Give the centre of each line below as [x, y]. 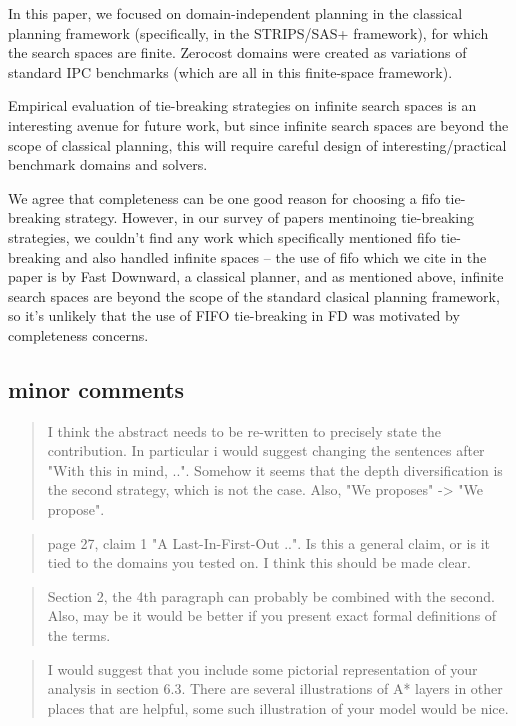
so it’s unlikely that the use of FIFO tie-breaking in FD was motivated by [234, 315]
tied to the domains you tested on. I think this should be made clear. [259, 562]
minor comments [96, 388]
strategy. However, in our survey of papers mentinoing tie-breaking [270, 217]
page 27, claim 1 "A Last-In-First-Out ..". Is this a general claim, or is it [268, 542]
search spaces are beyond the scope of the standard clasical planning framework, [254, 295]
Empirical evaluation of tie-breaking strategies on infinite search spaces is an [242, 105]
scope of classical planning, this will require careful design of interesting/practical [257, 144]
